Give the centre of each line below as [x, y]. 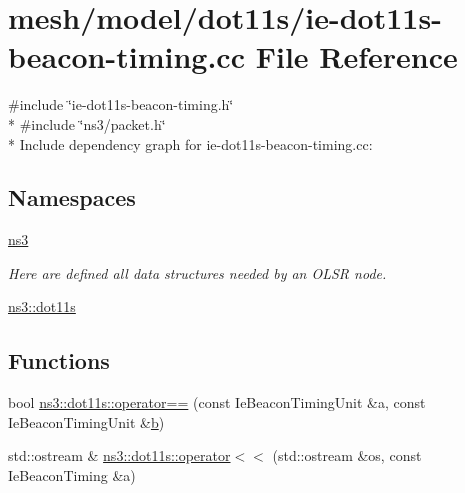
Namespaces [72, 197]
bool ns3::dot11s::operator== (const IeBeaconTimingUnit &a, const [217, 402]
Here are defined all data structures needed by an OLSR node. [197, 272]
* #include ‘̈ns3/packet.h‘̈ [87, 123]
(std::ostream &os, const [347, 455]
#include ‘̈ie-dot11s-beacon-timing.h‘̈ [121, 104]
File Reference [356, 56]
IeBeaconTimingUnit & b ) [86, 421]
